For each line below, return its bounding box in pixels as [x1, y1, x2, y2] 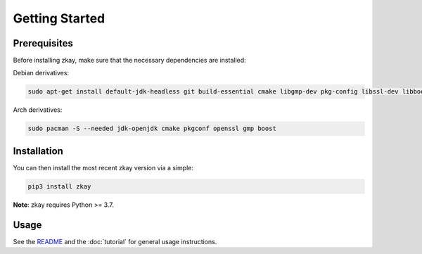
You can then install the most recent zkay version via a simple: [13, 163, 193, 172]
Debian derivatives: [13, 69, 70, 77]
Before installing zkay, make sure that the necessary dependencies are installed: [13, 56, 246, 65]
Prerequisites [13, 37, 73, 49]
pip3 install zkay [27, 182, 91, 190]
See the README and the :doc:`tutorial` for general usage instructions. [13, 237, 217, 246]
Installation [13, 145, 63, 157]
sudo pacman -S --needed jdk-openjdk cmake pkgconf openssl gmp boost [27, 125, 277, 133]
